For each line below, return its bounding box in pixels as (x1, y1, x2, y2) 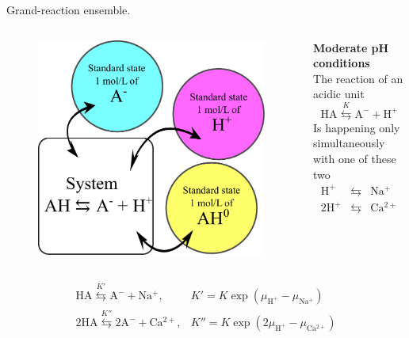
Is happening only (313, 119, 400, 135)
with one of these (313, 150, 396, 166)
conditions (313, 55, 370, 71)
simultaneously (313, 135, 385, 151)
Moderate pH (313, 39, 389, 55)
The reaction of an (313, 70, 403, 86)
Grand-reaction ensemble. (6, 2, 131, 17)
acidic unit (313, 85, 365, 102)
